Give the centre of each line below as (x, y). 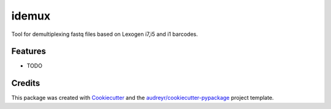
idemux (31, 16)
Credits (26, 83)
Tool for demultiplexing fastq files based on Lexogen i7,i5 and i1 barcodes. (105, 34)
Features (29, 51)
